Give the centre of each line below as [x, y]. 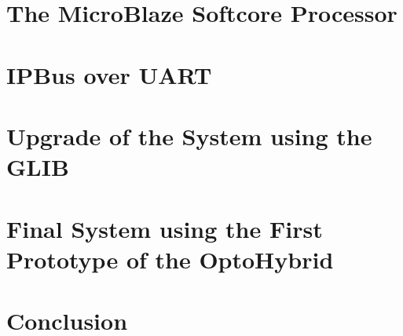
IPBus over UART [109, 74]
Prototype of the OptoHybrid [170, 259]
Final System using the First [165, 228]
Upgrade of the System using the [189, 135]
